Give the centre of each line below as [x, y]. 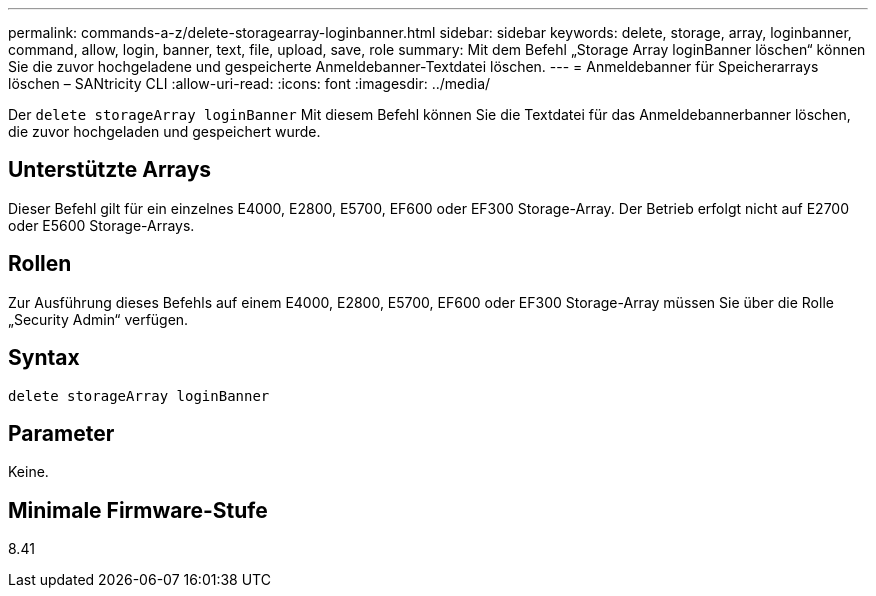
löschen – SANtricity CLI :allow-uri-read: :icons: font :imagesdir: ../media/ [249, 83]
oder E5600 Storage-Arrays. [101, 225]
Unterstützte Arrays [110, 170]
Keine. [28, 472]
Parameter [61, 433]
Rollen [40, 264]
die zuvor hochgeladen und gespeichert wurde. [164, 131]
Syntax [44, 358]
